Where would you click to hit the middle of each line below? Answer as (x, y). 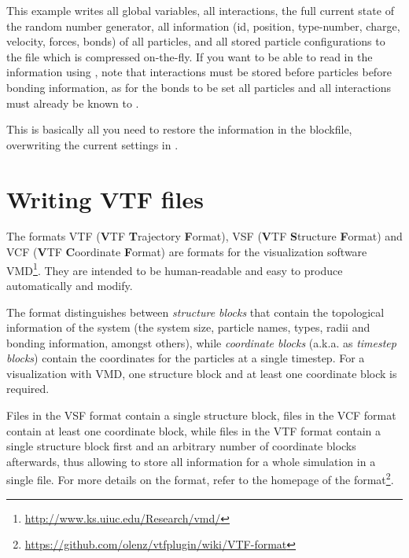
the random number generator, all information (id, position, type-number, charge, (203, 26)
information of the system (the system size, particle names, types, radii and (188, 327)
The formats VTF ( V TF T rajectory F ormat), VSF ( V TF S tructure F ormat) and (204, 236)
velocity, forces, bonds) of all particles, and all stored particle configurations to (196, 41)
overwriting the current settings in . (92, 144)
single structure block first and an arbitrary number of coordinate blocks (181, 446)
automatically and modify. (70, 285)
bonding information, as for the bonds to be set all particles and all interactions (199, 87)
